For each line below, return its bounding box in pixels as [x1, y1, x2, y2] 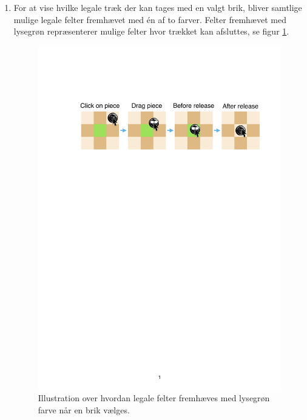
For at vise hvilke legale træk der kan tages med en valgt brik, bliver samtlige [13, 1, 302, 13]
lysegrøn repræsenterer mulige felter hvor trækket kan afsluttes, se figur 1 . [13, 25, 289, 38]
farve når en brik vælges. [38, 403, 130, 416]
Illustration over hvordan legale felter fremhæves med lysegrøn [38, 392, 270, 404]
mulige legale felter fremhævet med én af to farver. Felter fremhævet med [13, 13, 286, 25]
